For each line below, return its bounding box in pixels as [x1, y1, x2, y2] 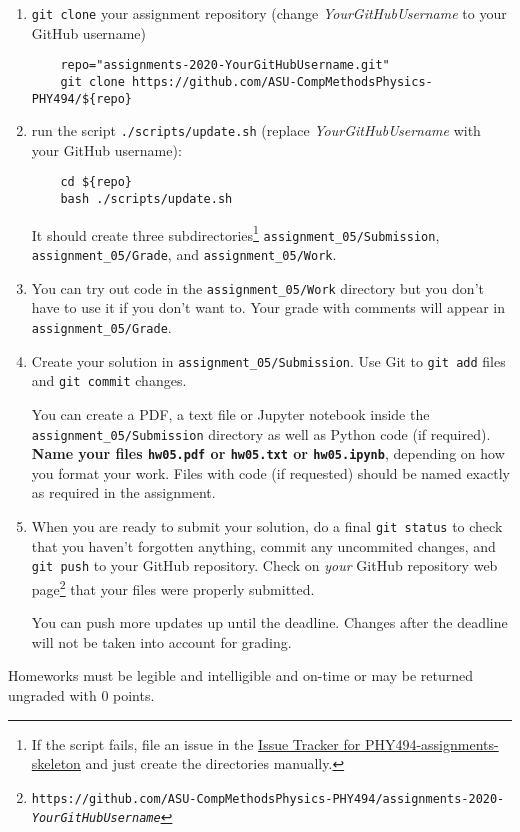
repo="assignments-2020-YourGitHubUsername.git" [60, 58, 390, 73]
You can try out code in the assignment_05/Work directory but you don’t [31, 277, 484, 298]
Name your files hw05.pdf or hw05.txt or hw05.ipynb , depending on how [31, 443, 505, 464]
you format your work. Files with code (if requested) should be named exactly [31, 462, 510, 483]
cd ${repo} [60, 175, 133, 190]
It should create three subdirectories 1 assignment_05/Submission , [31, 221, 440, 245]
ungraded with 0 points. [8, 685, 155, 705]
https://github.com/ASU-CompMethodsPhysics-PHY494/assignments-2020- [31, 791, 505, 806]
